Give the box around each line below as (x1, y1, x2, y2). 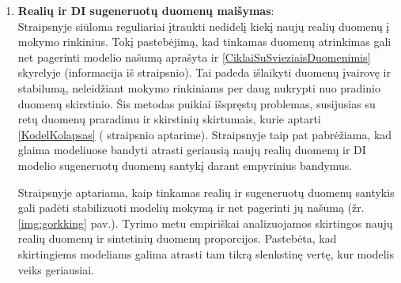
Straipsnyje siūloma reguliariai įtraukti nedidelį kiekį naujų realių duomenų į (17, 17, 390, 34)
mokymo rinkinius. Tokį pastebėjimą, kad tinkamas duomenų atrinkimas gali (17, 33, 392, 50)
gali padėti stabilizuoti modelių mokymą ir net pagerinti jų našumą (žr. (17, 199, 365, 216)
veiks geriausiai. (17, 261, 95, 277)
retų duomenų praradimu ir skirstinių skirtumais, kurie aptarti (17, 111, 321, 127)
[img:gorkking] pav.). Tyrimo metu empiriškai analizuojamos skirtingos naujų (17, 214, 393, 231)
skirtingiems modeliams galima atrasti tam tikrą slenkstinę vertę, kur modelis (17, 245, 394, 262)
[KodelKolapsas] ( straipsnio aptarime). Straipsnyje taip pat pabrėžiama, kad (17, 126, 392, 142)
